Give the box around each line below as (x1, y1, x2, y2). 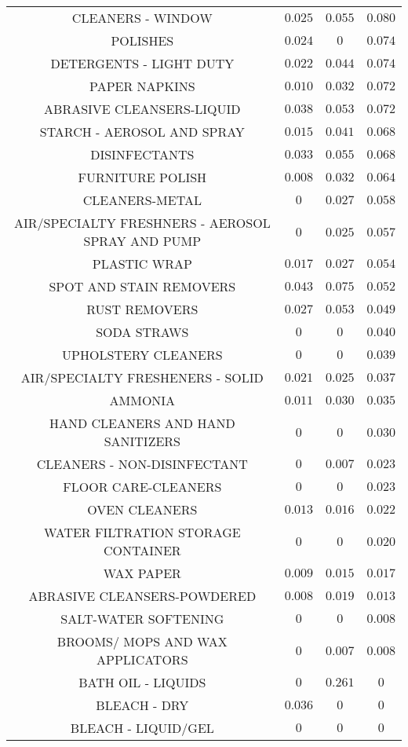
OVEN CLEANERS (87, 500, 198, 518)
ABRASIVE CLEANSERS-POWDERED (28, 587, 257, 605)
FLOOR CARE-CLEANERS (63, 478, 222, 496)
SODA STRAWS (96, 323, 189, 341)
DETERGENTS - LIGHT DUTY (50, 54, 235, 72)
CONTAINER (103, 541, 181, 559)
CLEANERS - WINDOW (71, 9, 213, 27)
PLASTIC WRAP (92, 254, 192, 273)
